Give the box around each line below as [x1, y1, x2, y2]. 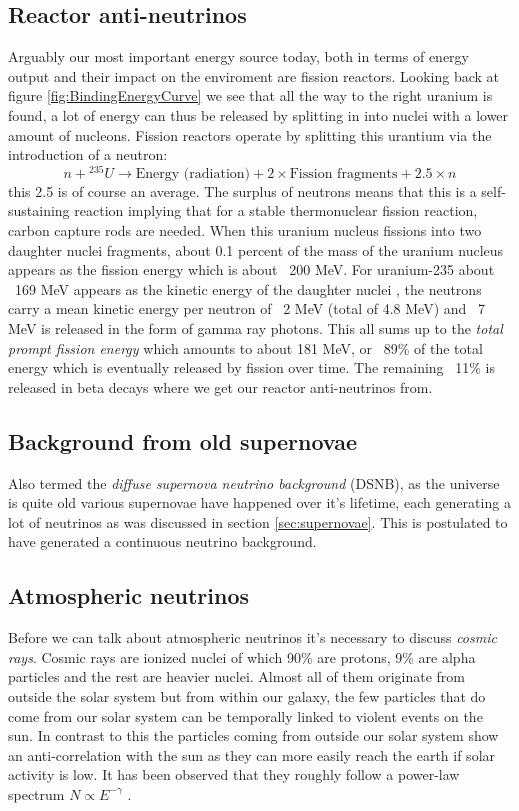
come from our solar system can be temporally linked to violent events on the [8, 705, 483, 726]
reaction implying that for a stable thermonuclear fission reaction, [74, 200, 478, 221]
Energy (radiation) [135, 166, 251, 181]
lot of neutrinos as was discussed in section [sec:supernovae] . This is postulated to [8, 511, 508, 532]
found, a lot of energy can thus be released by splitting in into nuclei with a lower [8, 104, 509, 125]
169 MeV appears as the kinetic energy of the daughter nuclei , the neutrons [14, 278, 482, 299]
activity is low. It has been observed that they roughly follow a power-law [8, 764, 460, 785]
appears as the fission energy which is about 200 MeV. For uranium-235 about [8, 259, 495, 280]
